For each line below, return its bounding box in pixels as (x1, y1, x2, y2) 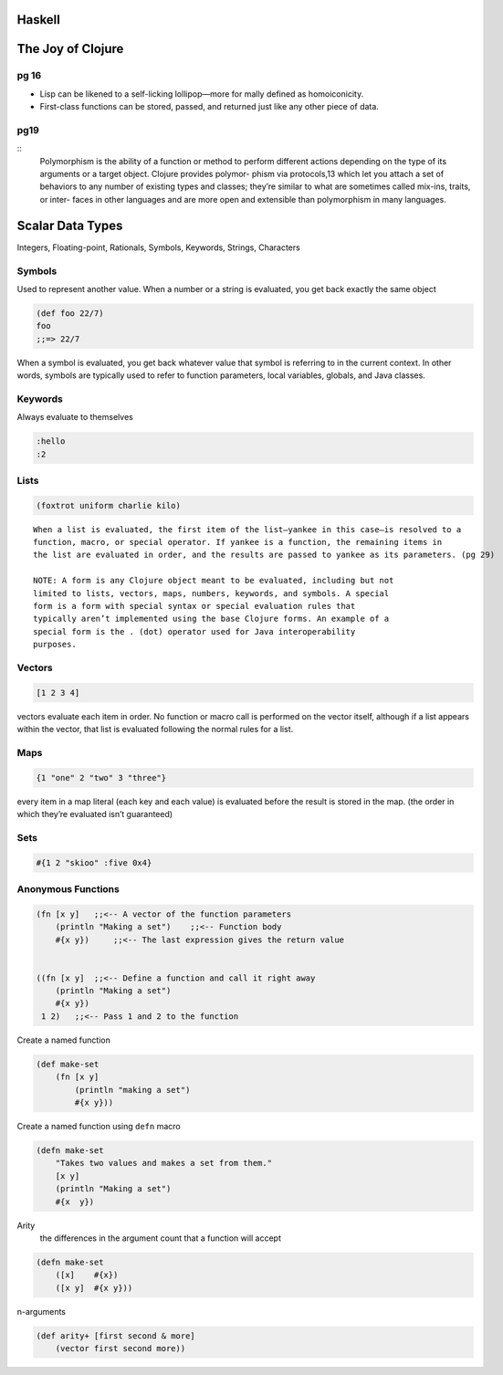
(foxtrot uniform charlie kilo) (36, 500, 182, 510)
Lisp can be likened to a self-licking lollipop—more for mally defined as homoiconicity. (39, 88, 364, 100)
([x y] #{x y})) (55, 1283, 133, 1293)
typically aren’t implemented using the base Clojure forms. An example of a (33, 614, 390, 625)
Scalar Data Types (16, 217, 123, 233)
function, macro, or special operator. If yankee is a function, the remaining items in (33, 537, 443, 548)
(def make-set (36, 1059, 100, 1069)
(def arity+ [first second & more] (36, 1330, 195, 1341)
